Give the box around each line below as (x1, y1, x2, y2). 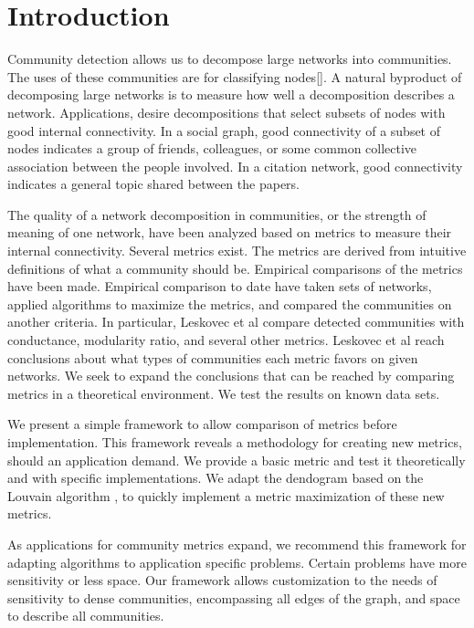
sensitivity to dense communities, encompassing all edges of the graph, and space (7, 588, 460, 607)
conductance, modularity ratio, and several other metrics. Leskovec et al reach (7, 330, 445, 350)
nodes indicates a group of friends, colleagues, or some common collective (7, 139, 417, 158)
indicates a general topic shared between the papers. (7, 174, 300, 194)
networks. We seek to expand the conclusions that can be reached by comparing (7, 366, 455, 385)
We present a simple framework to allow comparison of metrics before (7, 414, 397, 434)
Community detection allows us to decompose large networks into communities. (7, 49, 452, 68)
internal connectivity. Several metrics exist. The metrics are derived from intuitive (7, 241, 467, 260)
